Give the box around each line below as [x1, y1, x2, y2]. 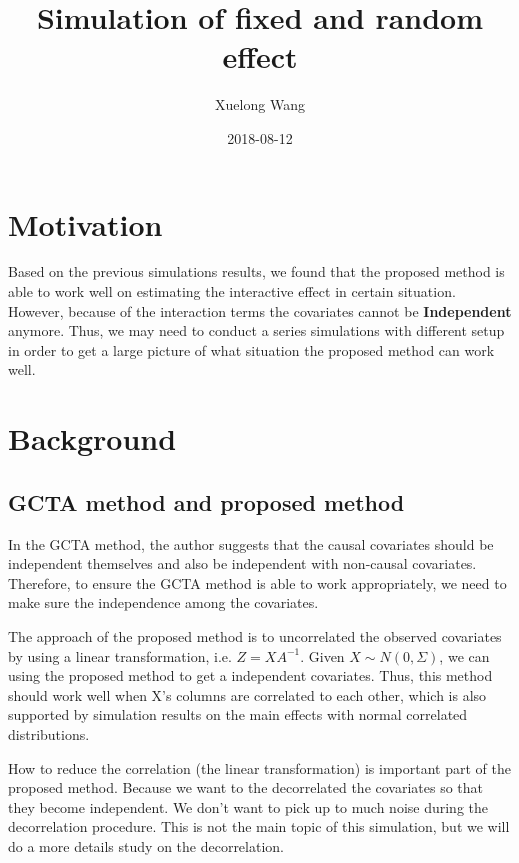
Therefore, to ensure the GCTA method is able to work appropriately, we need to [8, 572, 507, 593]
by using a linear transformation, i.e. [8, 645, 232, 666]
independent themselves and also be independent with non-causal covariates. [8, 553, 477, 574]
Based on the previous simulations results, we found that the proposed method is [8, 261, 505, 282]
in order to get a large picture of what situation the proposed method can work [8, 339, 495, 360]
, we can [439, 645, 490, 666]
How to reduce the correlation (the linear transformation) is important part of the [8, 757, 511, 778]
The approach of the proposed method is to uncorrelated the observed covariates [8, 625, 502, 646]
